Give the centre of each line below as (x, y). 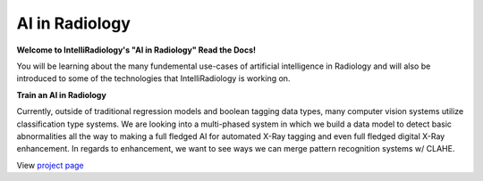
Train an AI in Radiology (61, 95)
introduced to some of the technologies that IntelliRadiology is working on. (153, 78)
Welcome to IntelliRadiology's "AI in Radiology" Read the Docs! (136, 50)
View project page (50, 165)
